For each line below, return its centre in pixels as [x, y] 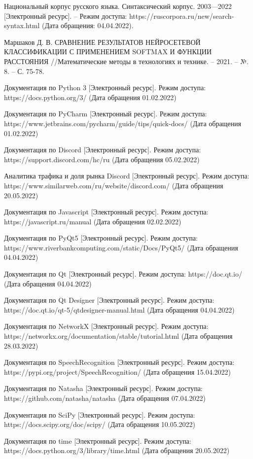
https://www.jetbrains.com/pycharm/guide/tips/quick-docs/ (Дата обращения [123, 123]
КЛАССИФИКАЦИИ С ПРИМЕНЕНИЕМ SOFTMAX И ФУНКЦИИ [108, 52]
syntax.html [22, 25]
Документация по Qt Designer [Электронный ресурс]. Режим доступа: [109, 300]
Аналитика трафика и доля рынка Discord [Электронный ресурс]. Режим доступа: [127, 176]
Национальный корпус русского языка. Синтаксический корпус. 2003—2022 [118, 6]
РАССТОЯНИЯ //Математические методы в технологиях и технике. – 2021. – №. [126, 61]
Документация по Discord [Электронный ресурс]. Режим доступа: [103, 150]
